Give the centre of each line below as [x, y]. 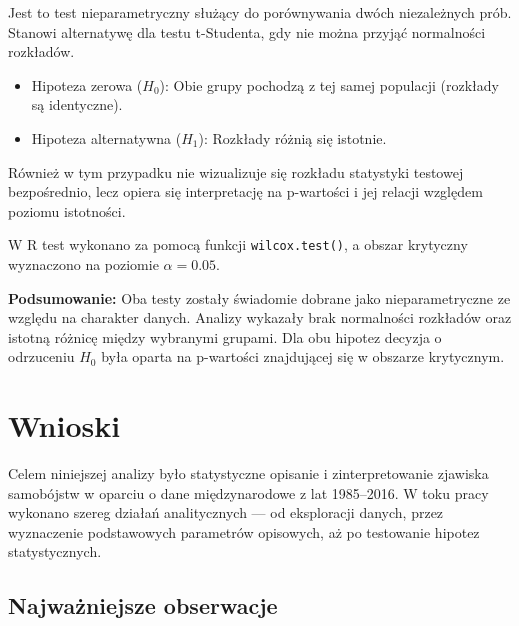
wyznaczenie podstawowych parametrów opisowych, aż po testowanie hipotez [244, 531]
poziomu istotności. [67, 210]
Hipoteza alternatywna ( [106, 137]
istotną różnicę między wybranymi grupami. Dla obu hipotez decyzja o [225, 336]
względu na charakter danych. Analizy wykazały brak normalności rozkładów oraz [260, 317]
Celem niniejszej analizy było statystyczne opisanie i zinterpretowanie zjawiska [248, 473]
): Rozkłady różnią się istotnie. [292, 137]
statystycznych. [55, 551]
